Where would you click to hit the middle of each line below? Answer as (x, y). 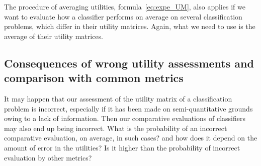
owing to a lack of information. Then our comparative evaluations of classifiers (125, 118)
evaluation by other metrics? (48, 157)
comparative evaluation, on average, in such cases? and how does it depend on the (131, 138)
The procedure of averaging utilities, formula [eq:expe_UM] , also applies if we (125, 6)
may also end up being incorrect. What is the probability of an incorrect (116, 128)
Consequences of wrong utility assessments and (129, 63)
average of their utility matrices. (54, 36)
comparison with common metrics (94, 78)
